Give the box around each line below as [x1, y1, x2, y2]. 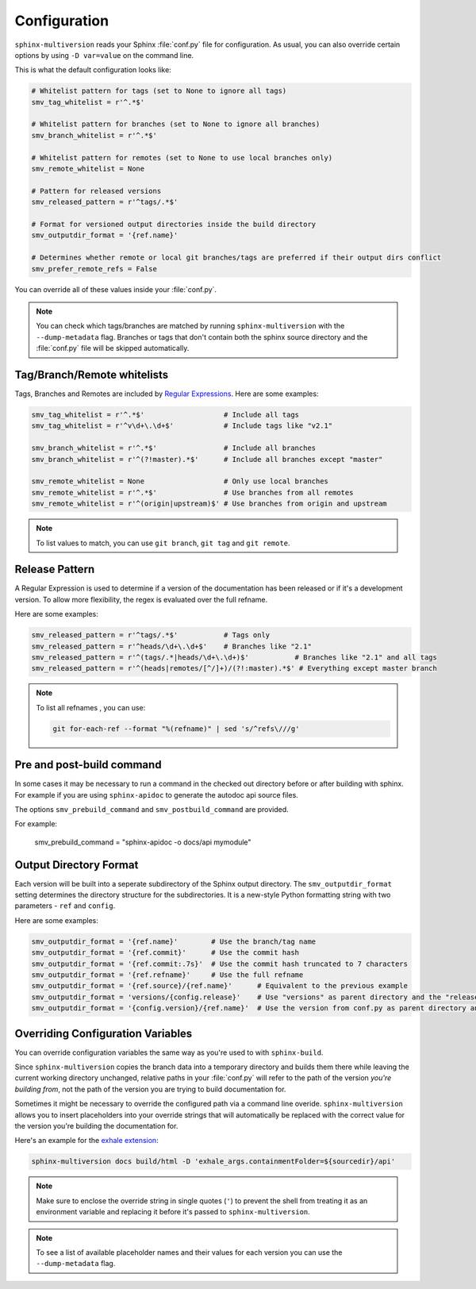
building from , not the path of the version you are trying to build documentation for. [14, 1084, 286, 1094]
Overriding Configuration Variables [14, 1026, 193, 1040]
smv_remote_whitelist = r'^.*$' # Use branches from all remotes [31, 488, 354, 497]
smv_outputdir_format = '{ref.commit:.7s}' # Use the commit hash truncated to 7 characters [31, 959, 409, 968]
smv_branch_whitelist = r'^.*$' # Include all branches [31, 444, 317, 452]
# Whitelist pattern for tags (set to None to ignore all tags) [31, 87, 287, 95]
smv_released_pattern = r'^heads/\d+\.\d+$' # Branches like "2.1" [31, 641, 313, 651]
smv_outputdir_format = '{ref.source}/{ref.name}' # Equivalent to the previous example [31, 981, 409, 991]
